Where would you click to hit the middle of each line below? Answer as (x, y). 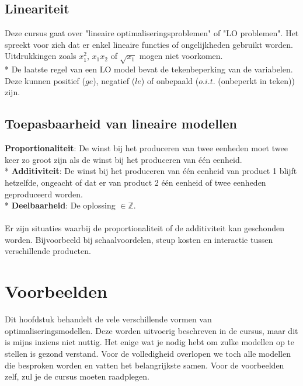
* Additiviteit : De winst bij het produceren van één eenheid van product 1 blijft (151, 171)
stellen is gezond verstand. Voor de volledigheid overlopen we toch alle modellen (148, 353)
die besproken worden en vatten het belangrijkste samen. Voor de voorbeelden (144, 365)
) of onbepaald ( (170, 80)
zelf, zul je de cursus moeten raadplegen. (77, 376)
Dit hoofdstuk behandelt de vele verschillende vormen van (108, 319)
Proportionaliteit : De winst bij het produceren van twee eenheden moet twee (146, 148)
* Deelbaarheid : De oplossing (60, 205)
